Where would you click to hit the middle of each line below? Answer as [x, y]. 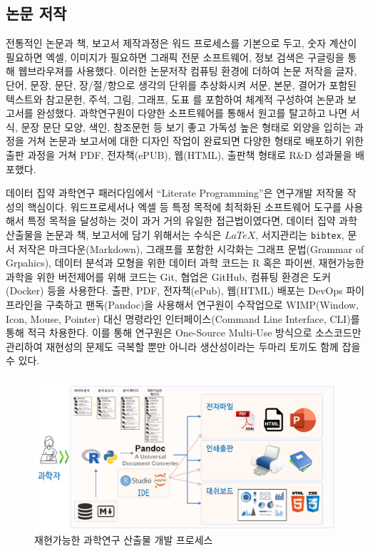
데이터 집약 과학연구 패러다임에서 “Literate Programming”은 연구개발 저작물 [175, 193]
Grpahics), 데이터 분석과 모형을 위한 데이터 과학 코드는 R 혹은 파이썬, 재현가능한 [185, 263]
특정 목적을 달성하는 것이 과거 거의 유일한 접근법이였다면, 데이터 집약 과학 [192, 221]
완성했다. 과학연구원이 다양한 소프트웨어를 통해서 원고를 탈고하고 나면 [192, 113]
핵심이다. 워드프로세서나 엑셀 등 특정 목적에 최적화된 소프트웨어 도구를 [184, 206]
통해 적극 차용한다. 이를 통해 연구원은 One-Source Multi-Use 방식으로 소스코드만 [184, 333]
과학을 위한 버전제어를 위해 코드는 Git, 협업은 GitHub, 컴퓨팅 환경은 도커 [169, 276]
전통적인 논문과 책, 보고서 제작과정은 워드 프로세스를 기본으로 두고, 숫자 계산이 [181, 43]
